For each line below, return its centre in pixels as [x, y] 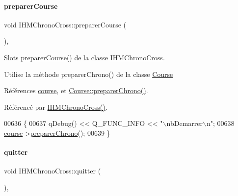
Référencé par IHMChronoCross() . [56, 107]
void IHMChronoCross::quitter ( [53, 171]
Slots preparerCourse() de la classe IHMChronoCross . [84, 57]
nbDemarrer [185, 123]
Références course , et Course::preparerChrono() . [76, 90]
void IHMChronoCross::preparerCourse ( [65, 24]
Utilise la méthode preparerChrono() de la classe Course [89, 74]
